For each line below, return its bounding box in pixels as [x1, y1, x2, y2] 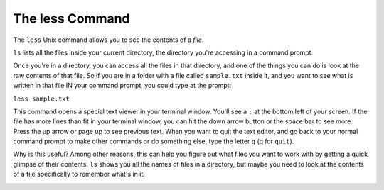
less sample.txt [13, 94, 70, 103]
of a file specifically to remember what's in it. [13, 170, 146, 179]
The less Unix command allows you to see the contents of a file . [13, 35, 204, 44]
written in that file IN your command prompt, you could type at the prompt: [13, 82, 232, 90]
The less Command [13, 11, 131, 26]
